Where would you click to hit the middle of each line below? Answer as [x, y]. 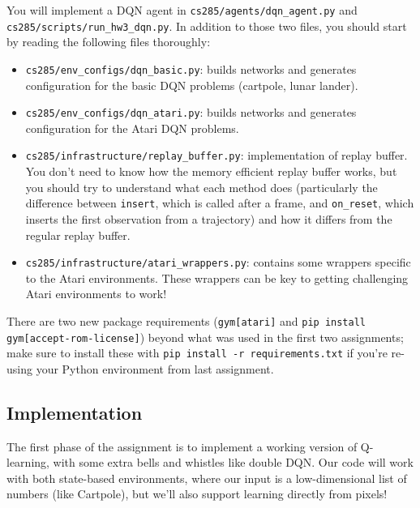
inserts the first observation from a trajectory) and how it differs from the [209, 218]
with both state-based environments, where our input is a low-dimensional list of [207, 478]
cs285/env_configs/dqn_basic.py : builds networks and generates [191, 68]
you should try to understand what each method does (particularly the [201, 187]
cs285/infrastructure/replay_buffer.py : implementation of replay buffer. [216, 155]
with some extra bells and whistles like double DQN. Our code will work [233, 462]
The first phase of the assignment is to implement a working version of [182, 446]
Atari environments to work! [96, 294]
